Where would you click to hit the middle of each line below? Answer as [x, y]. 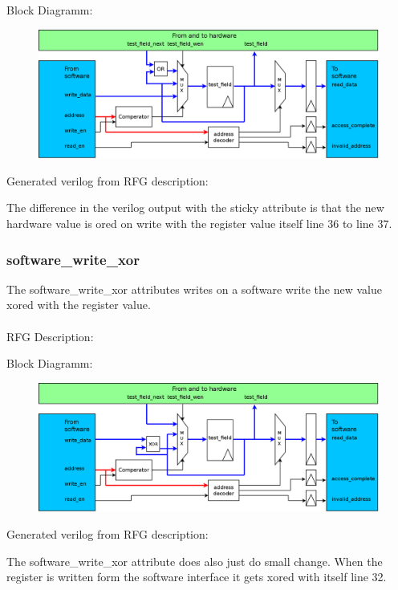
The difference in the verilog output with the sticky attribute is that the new [195, 208]
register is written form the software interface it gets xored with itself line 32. [197, 577]
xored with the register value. [79, 305]
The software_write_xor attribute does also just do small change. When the [195, 561]
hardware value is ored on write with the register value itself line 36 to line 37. [199, 224]
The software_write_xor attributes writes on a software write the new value [194, 289]
